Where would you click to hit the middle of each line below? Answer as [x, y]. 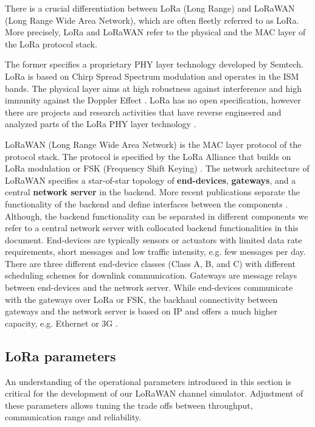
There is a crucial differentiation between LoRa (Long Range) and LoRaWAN [150, 8]
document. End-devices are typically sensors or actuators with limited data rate [154, 239]
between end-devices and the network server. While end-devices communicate [149, 287]
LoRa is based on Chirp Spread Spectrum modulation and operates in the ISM [152, 76]
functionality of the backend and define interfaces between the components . [147, 203]
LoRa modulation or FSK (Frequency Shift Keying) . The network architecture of [157, 168]
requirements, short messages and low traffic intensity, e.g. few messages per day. [155, 252]
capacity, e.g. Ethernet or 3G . [61, 323]
